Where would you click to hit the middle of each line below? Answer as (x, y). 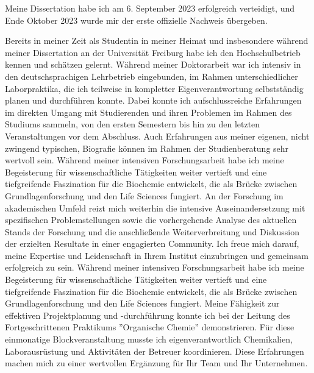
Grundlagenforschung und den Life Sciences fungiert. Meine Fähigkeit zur (142, 303)
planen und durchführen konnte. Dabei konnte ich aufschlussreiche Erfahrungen (153, 100)
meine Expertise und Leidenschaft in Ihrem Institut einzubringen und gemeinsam (157, 255)
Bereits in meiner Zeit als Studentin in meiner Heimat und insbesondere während (157, 41)
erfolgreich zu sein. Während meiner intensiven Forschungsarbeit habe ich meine (155, 267)
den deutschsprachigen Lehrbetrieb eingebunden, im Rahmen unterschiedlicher (152, 76)
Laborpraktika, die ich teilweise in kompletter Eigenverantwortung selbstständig (154, 88)
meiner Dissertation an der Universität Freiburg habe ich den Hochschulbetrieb (153, 52)
